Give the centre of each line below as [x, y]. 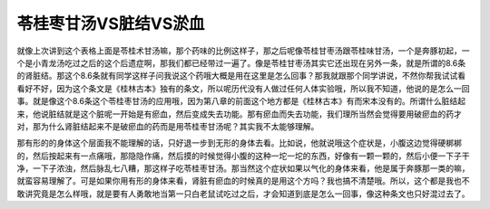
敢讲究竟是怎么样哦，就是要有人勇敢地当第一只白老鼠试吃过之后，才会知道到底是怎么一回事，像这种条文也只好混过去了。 [243, 194]
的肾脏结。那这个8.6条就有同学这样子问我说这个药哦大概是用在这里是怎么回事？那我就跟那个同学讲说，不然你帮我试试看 [241, 76]
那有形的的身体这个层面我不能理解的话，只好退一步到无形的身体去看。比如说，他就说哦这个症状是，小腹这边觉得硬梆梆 [239, 143]
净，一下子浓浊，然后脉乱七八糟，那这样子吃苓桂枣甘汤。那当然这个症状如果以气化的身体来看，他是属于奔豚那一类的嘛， [243, 168]
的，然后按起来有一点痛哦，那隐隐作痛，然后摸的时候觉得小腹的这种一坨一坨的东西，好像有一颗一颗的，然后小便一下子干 [243, 156]
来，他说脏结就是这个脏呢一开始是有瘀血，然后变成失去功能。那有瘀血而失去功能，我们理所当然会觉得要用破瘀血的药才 [239, 114]
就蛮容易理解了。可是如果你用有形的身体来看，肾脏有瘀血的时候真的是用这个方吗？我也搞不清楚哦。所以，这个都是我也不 [243, 181]
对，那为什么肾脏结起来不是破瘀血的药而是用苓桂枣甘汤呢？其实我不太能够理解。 [168, 126]
